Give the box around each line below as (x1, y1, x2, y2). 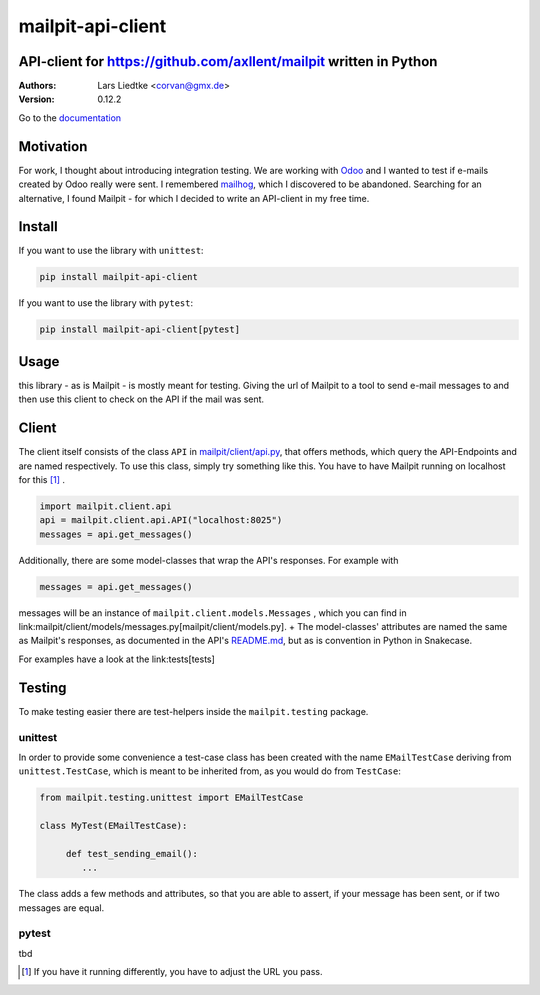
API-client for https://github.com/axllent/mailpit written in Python (18, 53, 438, 70)
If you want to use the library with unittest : (18, 245, 204, 257)
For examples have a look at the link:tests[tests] (18, 653, 215, 665)
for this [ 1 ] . (18, 473, 65, 485)
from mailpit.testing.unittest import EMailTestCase (39, 792, 304, 804)
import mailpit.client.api (39, 500, 172, 512)
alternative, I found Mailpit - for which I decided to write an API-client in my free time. (18, 192, 370, 204)
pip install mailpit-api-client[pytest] (39, 324, 240, 335)
